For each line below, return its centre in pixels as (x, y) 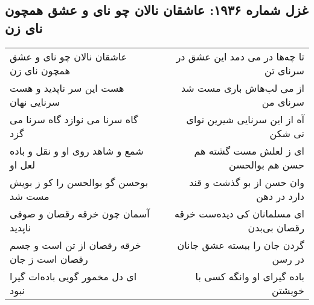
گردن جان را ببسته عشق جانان (241, 245)
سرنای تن (284, 70)
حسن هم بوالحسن (267, 164)
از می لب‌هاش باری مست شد (242, 88)
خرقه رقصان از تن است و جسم (75, 245)
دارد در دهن (280, 196)
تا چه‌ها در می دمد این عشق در (240, 56)
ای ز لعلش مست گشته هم (249, 150)
